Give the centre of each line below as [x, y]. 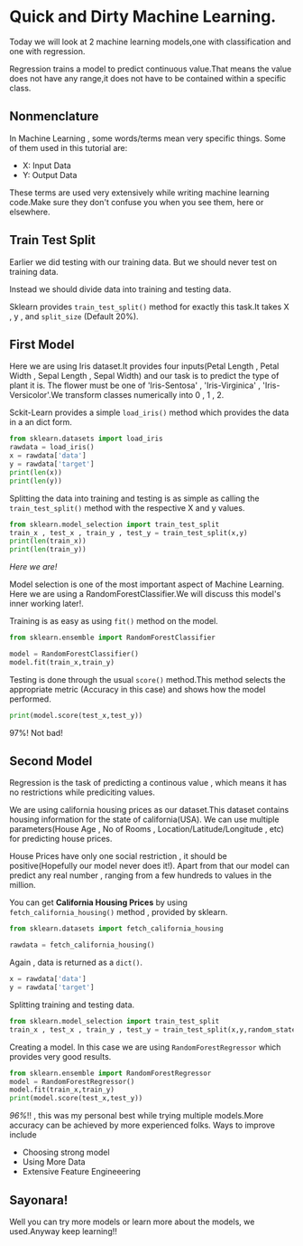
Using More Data [54, 1162]
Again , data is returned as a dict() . [76, 963]
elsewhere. [30, 212]
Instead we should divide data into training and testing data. [120, 289]
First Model [42, 344]
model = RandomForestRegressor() [72, 1081]
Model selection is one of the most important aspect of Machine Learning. [147, 584]
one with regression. [47, 51]
